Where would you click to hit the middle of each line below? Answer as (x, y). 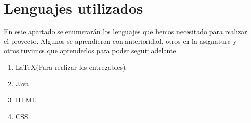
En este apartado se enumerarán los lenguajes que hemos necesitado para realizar (125, 31)
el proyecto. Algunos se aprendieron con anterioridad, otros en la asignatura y (120, 41)
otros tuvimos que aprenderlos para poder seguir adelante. (91, 51)
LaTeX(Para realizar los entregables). (71, 67)
